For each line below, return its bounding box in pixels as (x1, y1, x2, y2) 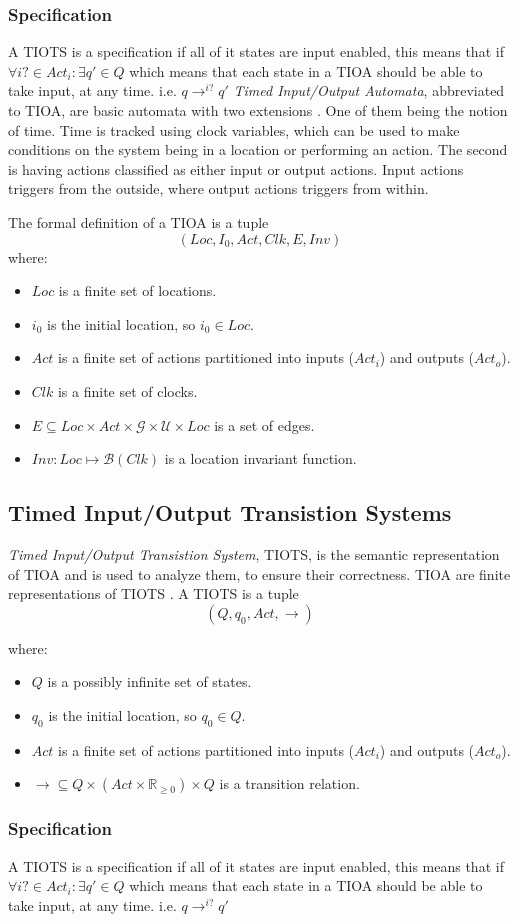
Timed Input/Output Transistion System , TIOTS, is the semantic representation (8, 543, 500, 564)
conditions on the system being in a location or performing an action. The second (8, 139, 508, 160)
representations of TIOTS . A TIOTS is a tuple (8, 583, 299, 604)
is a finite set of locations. (58, 280, 217, 301)
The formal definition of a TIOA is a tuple (8, 211, 269, 232)
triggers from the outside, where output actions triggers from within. (8, 178, 429, 199)
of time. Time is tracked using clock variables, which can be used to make (8, 119, 460, 140)
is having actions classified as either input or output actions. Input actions (8, 158, 464, 179)
